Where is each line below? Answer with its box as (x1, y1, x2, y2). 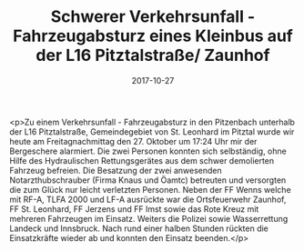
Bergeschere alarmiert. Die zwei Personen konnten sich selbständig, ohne (9, 146, 287, 156)
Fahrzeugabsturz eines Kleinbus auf (12, 25, 294, 46)
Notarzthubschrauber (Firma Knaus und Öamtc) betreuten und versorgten (9, 175, 287, 186)
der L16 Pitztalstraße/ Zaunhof (35, 45, 270, 65)
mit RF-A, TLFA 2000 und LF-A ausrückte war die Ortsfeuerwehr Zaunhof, (9, 194, 287, 205)
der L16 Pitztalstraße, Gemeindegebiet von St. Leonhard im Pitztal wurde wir (9, 125, 295, 137)
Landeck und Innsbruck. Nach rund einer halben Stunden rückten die (9, 223, 269, 234)
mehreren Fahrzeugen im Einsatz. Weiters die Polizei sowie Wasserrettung (9, 213, 289, 224)
